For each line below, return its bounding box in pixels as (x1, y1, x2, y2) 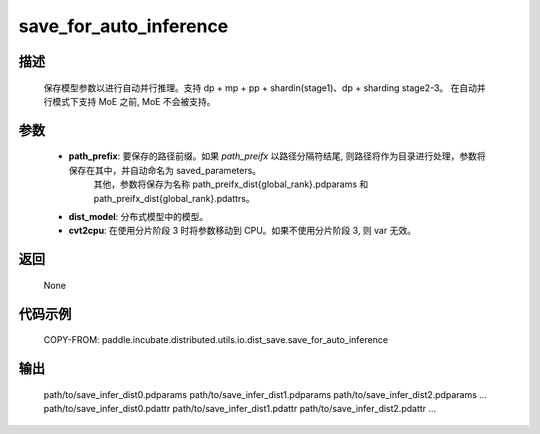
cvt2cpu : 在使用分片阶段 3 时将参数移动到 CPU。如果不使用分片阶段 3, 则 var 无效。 (68, 225, 417, 237)
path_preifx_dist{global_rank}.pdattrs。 (93, 192, 255, 204)
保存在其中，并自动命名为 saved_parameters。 (68, 164, 262, 176)
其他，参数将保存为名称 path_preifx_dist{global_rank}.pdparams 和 (93, 178, 369, 190)
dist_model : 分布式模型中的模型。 (68, 210, 209, 222)
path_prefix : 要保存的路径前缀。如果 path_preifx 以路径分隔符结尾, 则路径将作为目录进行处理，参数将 (68, 150, 486, 162)
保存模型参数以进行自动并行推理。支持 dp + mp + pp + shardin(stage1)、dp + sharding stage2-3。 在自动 (43, 81, 478, 94)
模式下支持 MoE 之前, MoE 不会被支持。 (51, 95, 216, 107)
